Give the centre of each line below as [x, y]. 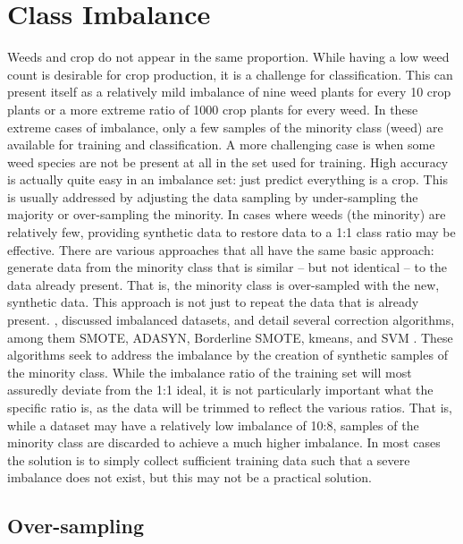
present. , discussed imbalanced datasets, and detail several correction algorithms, [231, 320]
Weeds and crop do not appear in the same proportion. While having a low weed [228, 57]
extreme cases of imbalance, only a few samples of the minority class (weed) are [225, 127]
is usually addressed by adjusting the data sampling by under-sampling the [213, 196]
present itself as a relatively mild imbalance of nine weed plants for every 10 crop [229, 92]
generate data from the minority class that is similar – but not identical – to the [227, 267]
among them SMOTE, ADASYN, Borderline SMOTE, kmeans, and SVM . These [230, 337]
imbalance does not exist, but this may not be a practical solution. [189, 477]
